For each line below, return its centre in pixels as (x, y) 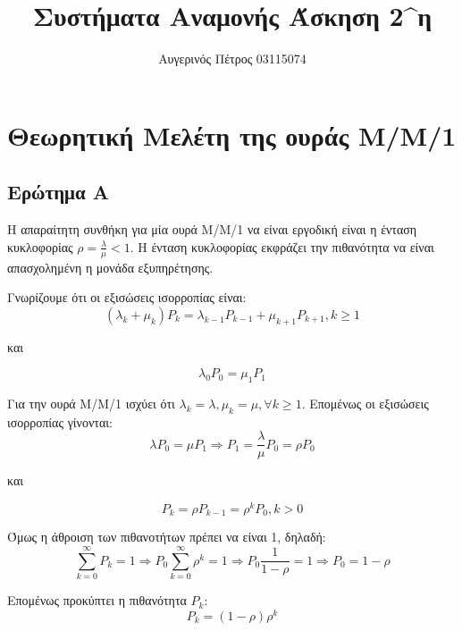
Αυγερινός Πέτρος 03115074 (232, 59)
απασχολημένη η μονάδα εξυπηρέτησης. (110, 267)
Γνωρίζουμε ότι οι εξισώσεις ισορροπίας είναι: (127, 297)
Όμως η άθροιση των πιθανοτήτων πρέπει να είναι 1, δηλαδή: (167, 537)
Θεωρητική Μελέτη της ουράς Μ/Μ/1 (232, 135)
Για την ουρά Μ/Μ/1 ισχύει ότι (91, 403)
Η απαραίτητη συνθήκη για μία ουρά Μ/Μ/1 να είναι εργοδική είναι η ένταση (212, 229)
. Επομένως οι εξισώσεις (365, 403)
